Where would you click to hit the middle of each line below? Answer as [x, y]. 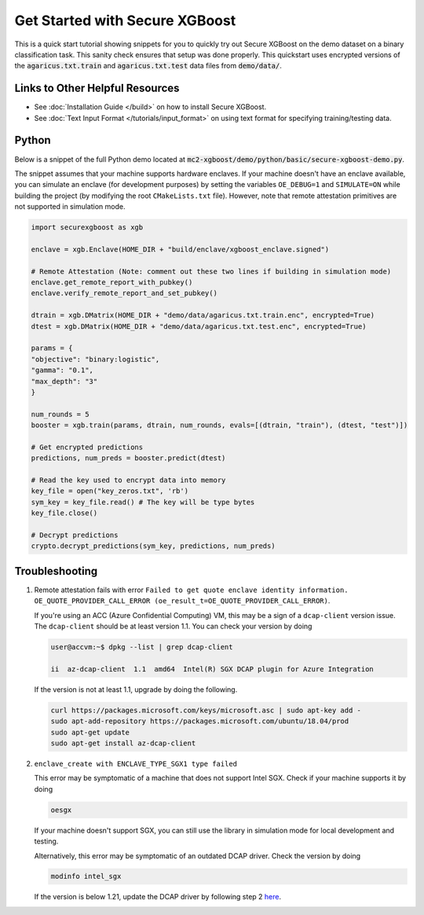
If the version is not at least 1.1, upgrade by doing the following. [136, 689]
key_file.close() [64, 513]
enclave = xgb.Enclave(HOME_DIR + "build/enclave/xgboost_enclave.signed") [180, 249]
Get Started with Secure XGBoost [125, 20]
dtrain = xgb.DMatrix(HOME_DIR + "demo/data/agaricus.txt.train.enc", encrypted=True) [203, 315]
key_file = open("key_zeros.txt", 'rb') [110, 491]
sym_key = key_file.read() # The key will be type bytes [143, 502]
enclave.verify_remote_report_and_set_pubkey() [124, 293]
